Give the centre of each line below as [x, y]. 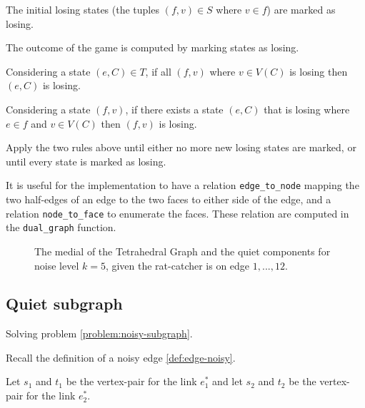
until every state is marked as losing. [86, 161]
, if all [158, 71]
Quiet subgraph [64, 304]
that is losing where [307, 109]
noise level [57, 265]
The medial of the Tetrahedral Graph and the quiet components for [182, 251]
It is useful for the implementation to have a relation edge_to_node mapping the [182, 185]
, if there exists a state [174, 109]
